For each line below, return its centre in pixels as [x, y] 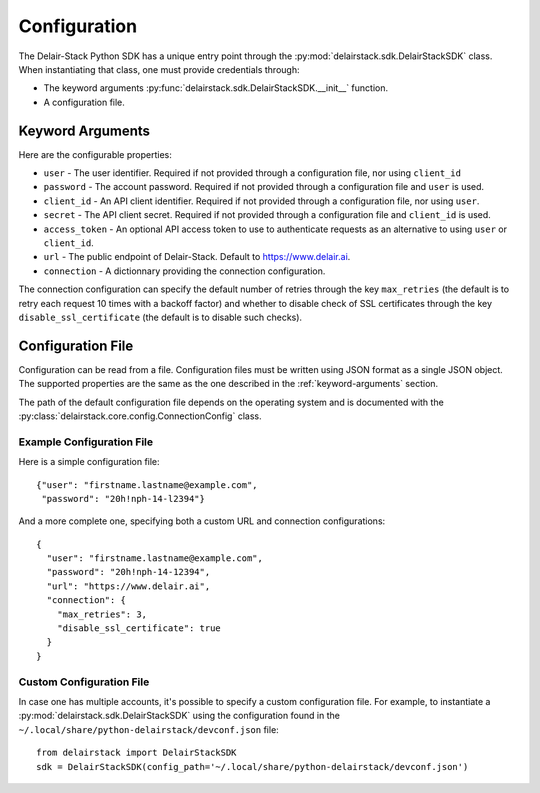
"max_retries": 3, [102, 614]
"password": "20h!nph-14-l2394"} [123, 498]
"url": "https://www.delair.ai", [128, 586]
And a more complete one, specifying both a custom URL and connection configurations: [202, 521]
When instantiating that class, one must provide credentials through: [159, 69]
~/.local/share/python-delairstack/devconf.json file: [148, 729]
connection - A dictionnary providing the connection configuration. [184, 271]
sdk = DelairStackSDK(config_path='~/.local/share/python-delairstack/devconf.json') [252, 766]
